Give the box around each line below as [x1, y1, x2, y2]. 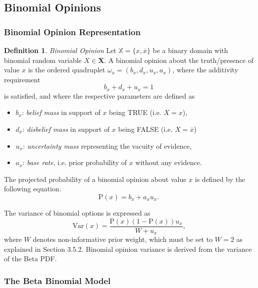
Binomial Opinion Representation [4, 25, 141, 38]
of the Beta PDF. [4, 253, 57, 264]
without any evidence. [135, 157, 202, 168]
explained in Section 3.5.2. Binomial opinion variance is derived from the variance [4, 243, 252, 254]
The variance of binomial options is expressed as [4, 207, 151, 218]
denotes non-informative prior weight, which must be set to [33, 234, 213, 244]
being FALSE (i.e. [118, 124, 173, 134]
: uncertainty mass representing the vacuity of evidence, [23, 140, 192, 151]
